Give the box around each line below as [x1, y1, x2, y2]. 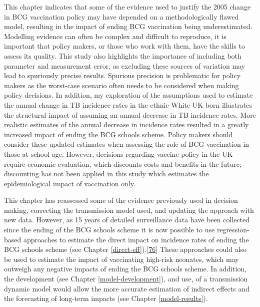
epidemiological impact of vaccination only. [4, 178, 135, 188]
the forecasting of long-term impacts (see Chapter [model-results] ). [4, 293, 208, 303]
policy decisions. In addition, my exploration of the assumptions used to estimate [4, 90, 253, 100]
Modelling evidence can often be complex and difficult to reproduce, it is [4, 31, 226, 41]
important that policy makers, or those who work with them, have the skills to [4, 41, 245, 51]
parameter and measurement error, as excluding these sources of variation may [4, 60, 245, 71]
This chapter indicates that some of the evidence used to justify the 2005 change [4, 2, 251, 12]
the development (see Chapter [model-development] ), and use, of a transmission [4, 273, 248, 284]
